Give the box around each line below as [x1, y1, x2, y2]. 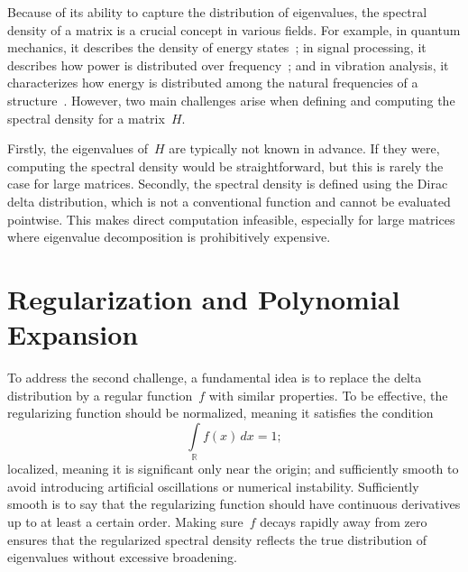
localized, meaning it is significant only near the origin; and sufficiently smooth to [7, 459, 459, 478]
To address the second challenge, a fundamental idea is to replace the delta [7, 368, 422, 387]
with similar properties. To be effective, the [208, 385, 448, 404]
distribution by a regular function [7, 385, 193, 404]
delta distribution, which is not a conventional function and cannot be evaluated [7, 191, 451, 210]
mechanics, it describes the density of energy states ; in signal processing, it [7, 38, 427, 57]
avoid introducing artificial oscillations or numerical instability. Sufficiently [7, 476, 419, 495]
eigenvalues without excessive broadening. [7, 548, 237, 567]
